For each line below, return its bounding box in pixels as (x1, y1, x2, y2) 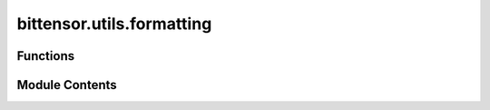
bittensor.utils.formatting (16, 14, 212, 34)
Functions (16, 48, 75, 64)
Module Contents (16, 77, 117, 93)
